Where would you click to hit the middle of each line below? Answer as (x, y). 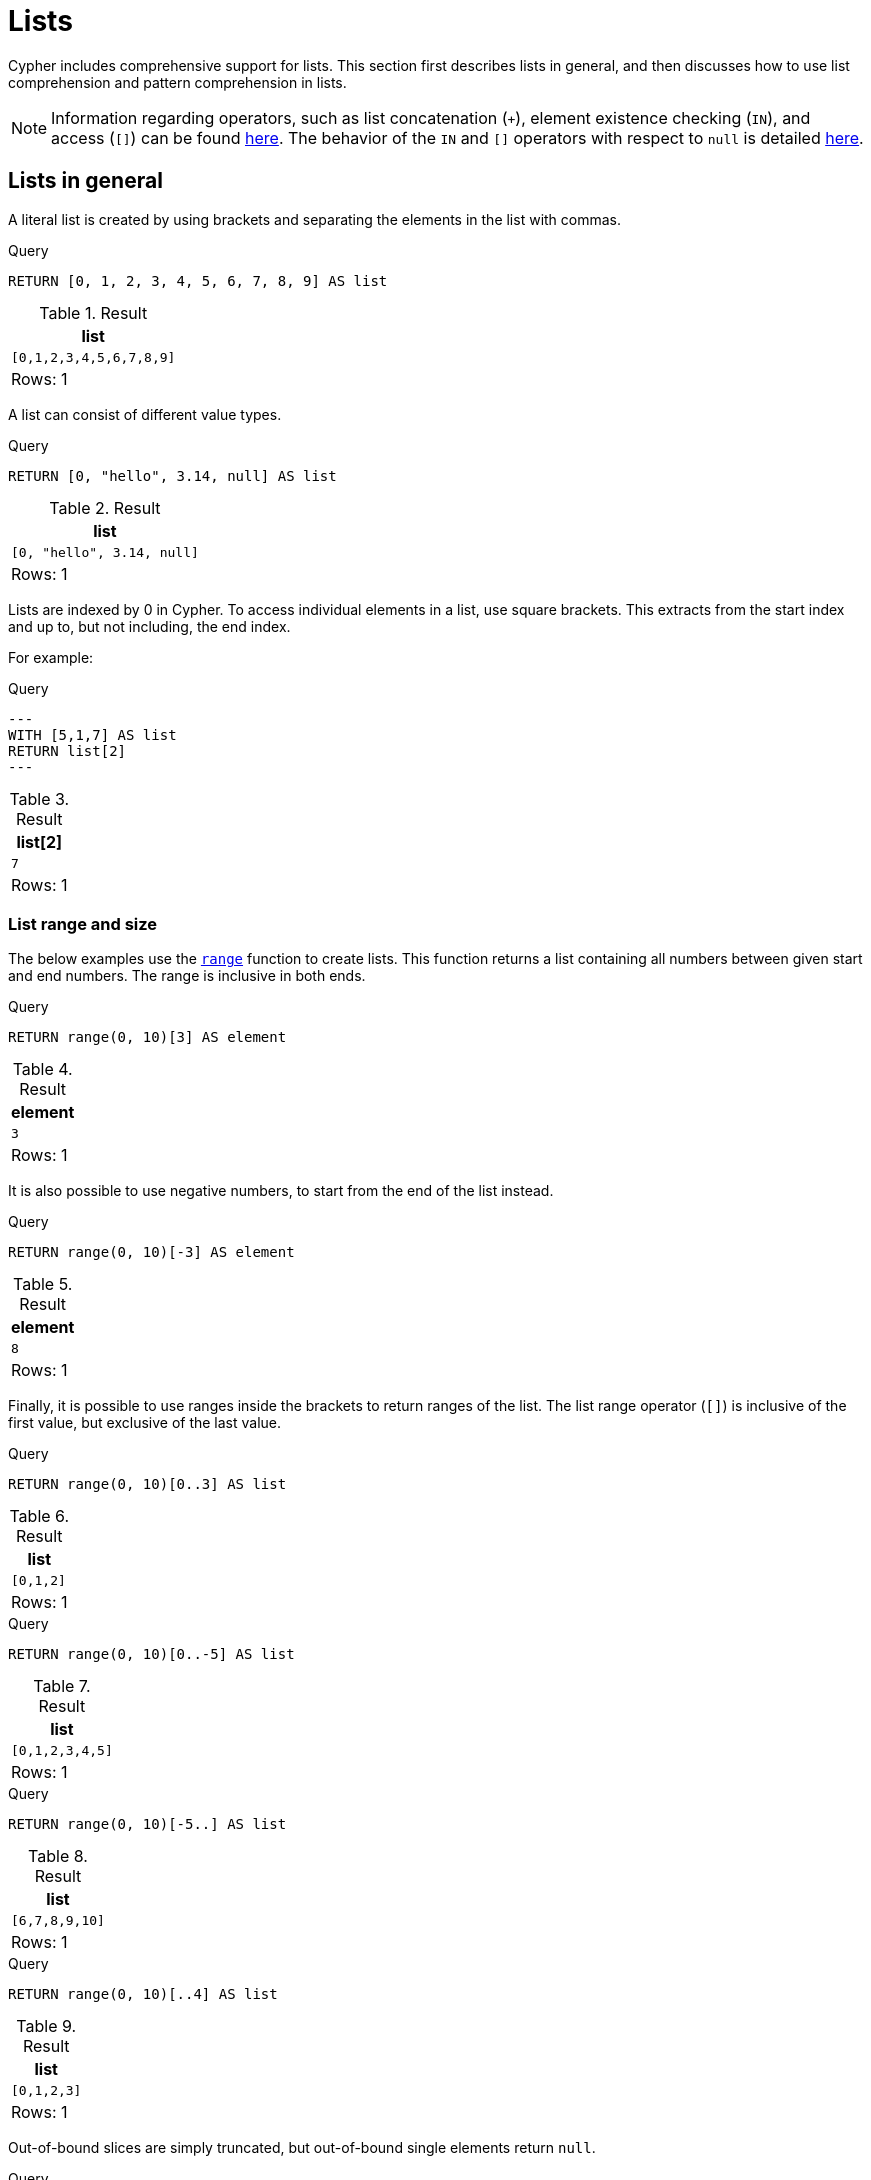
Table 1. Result (93, 312)
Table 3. (39, 798)
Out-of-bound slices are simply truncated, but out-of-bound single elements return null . (302, 2148)
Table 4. (42, 1069)
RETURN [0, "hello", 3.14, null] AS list (172, 475)
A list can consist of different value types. (145, 414)
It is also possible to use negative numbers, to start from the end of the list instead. (281, 1191)
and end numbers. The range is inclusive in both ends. (187, 976)
